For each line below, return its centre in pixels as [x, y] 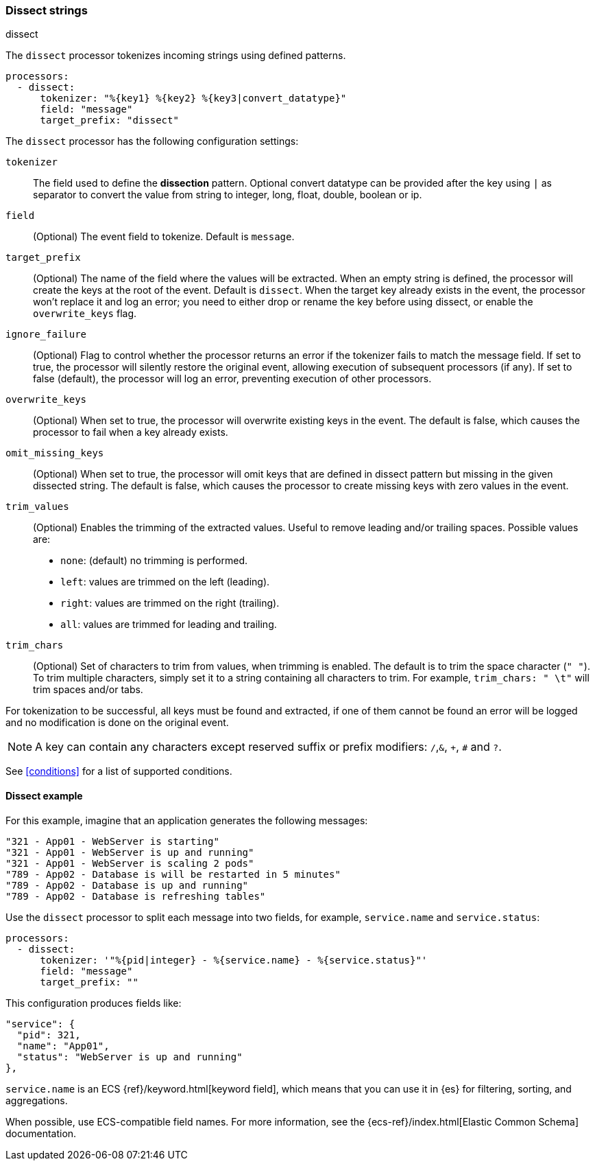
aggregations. [37, 1100]
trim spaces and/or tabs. [88, 690]
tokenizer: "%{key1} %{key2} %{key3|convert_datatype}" [193, 98]
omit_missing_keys [55, 453]
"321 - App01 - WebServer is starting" [112, 841]
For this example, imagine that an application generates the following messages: [187, 820]
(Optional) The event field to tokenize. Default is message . [164, 237]
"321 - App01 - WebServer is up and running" [130, 852]
